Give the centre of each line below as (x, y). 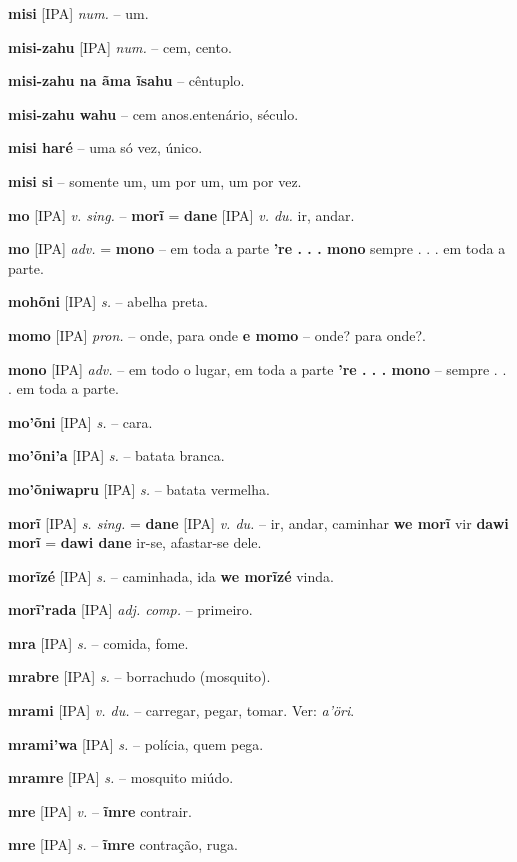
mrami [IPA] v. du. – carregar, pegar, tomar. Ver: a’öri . (181, 710)
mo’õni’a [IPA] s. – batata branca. (116, 455)
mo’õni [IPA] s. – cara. (80, 421)
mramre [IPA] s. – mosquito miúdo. (121, 777)
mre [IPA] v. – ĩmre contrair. (100, 810)
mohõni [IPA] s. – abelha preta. (108, 301)
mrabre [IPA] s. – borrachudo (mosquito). (139, 676)
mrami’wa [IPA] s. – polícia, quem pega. (136, 743)
